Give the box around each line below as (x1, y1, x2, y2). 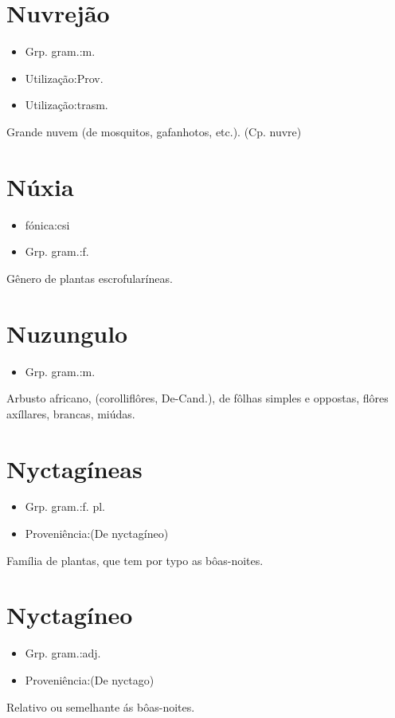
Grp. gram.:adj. (25, 645, 101, 661)
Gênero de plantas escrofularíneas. (6, 269, 173, 286)
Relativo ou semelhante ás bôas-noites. (6, 698, 195, 715)
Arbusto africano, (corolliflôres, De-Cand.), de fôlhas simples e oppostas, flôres (6, 390, 389, 406)
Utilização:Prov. (25, 69, 104, 86)
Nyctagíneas (6, 452, 143, 485)
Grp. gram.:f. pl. (25, 498, 105, 515)
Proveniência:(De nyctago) (25, 671, 154, 688)
